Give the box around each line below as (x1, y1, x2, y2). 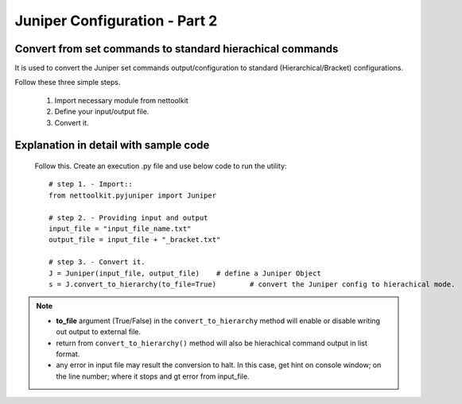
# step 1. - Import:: (49, 179, 133, 189)
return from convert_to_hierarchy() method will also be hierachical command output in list (56, 338, 367, 348)
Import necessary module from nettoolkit (54, 95, 188, 105)
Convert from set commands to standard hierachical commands (14, 42, 339, 56)
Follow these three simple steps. (14, 78, 121, 87)
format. (56, 349, 80, 359)
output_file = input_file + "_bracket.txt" (49, 235, 221, 244)
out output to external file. (56, 327, 142, 337)
